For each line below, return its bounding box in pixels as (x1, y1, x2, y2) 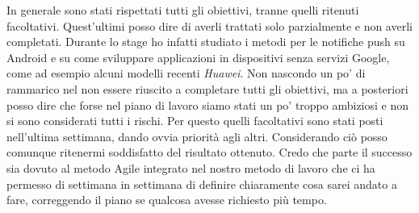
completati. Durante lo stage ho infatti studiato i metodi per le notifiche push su (6, 33, 405, 50)
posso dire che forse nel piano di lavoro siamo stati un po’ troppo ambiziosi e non (6, 96, 409, 113)
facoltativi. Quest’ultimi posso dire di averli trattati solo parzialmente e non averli (6, 17, 413, 34)
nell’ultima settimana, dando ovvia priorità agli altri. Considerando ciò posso (6, 127, 388, 144)
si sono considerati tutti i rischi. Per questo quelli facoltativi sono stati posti (6, 112, 383, 129)
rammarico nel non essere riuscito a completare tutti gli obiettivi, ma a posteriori (6, 80, 409, 97)
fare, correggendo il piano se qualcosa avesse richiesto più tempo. (6, 191, 327, 208)
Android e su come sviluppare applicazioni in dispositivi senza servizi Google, (6, 48, 390, 65)
